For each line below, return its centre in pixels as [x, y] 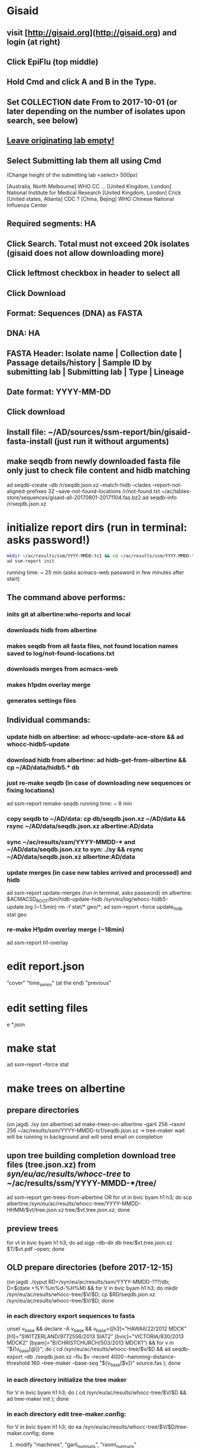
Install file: [27, 432]
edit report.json [46, 966]
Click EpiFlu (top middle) [53, 62]
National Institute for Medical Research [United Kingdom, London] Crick [94, 193]
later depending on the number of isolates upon [96, 111]
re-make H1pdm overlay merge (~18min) [66, 930]
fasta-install [30, 441]
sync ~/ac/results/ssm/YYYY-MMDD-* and [71, 842]
